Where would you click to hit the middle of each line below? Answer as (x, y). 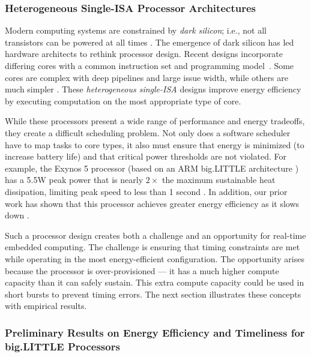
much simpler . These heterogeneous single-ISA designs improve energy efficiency (153, 89)
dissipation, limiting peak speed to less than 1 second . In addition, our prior (146, 191)
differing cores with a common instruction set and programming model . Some (149, 65)
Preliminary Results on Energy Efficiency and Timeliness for (155, 332)
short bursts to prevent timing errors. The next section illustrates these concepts (153, 294)
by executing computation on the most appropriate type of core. (123, 100)
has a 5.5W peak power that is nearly (74, 180)
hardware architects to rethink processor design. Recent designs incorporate (144, 54)
